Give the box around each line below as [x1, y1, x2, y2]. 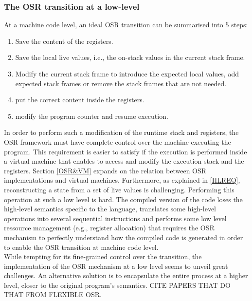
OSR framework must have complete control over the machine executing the [4, 136, 231, 147]
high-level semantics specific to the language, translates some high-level [4, 204, 216, 214]
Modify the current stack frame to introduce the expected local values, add [15, 69, 239, 78]
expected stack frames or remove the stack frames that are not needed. [15, 78, 227, 88]
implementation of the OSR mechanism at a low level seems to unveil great [4, 261, 228, 271]
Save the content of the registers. [15, 36, 113, 46]
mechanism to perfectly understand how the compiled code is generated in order [4, 232, 243, 242]
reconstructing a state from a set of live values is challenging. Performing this [4, 184, 234, 194]
